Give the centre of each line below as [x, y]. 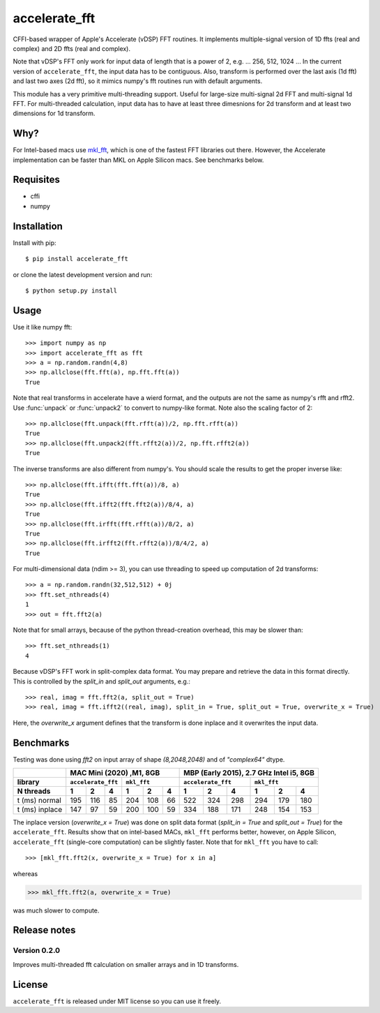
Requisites [37, 180]
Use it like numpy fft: [43, 327]
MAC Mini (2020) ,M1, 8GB [115, 773]
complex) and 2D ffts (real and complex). [72, 48]
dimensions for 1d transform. [54, 113]
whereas [25, 873]
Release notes [44, 930]
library [28, 782]
